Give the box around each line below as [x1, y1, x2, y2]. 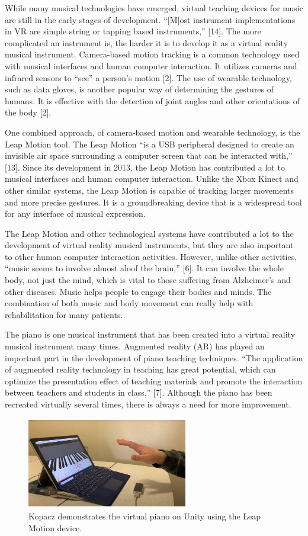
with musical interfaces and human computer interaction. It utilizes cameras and [5, 59, 297, 72]
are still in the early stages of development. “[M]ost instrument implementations [5, 13, 296, 25]
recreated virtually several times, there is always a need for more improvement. [5, 398, 291, 410]
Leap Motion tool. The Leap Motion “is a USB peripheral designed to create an [5, 137, 294, 150]
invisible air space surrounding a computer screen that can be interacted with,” [5, 149, 293, 162]
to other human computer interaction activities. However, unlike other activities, [5, 250, 297, 262]
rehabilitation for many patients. [5, 308, 123, 320]
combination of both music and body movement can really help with [5, 297, 254, 309]
